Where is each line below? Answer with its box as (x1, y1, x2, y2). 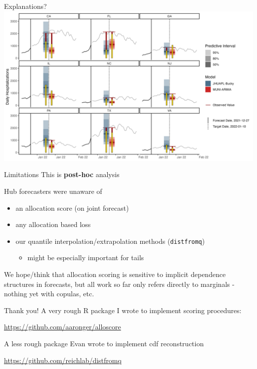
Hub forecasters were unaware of (4, 185, 102, 196)
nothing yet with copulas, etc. (4, 288, 94, 299)
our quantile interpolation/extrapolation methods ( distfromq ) (15, 235, 205, 246)
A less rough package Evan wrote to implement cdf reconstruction (4, 338, 204, 348)
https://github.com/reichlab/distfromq (4, 355, 122, 365)
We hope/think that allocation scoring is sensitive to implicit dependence (4, 269, 226, 279)
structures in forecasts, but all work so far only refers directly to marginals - (4, 278, 235, 289)
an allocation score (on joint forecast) (15, 202, 129, 213)
